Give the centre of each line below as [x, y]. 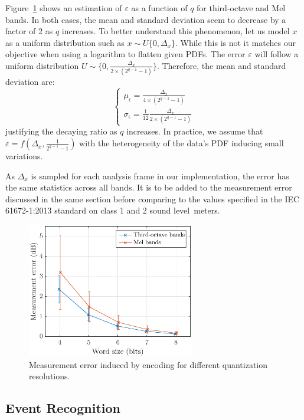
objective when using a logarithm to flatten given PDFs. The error [125, 54]
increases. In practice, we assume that [195, 131]
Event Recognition [63, 408]
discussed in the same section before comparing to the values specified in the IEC [153, 198]
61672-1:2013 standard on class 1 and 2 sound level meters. [113, 210]
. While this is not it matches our [236, 42]
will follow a [277, 54]
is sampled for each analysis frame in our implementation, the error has [160, 175]
